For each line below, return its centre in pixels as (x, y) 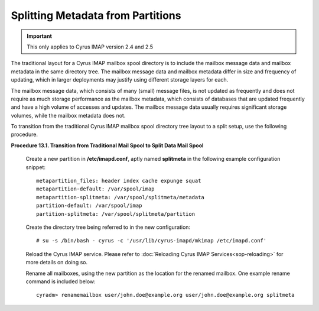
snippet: (35, 167)
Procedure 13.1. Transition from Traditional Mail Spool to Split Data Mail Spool (107, 145)
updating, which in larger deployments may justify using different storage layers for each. (120, 80)
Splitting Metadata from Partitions (96, 15)
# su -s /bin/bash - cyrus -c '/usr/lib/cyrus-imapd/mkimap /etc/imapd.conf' (152, 241)
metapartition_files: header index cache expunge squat (119, 181)
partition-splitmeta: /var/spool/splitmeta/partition (115, 214)
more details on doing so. (57, 263)
